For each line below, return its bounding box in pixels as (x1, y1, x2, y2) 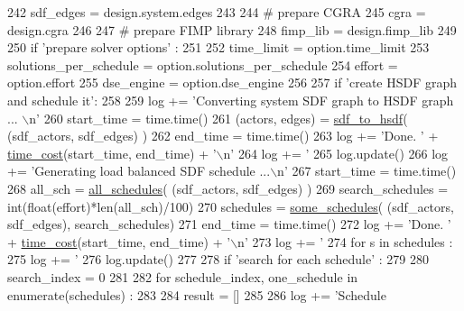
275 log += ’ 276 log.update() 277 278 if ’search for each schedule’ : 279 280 (7, 250, 429, 269)
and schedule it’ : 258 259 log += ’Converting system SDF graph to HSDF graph (7, 90, 454, 109)
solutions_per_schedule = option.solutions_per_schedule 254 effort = (7, 55, 398, 74)
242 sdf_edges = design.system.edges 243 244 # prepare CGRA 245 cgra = (7, 3, 426, 21)
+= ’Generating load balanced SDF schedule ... (7, 161, 271, 180)
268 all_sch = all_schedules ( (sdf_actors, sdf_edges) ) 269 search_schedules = (7, 178, 449, 197)
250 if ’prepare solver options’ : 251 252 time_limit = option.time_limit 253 (7, 38, 430, 57)
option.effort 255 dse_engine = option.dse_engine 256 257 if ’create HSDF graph (7, 73, 458, 92)
